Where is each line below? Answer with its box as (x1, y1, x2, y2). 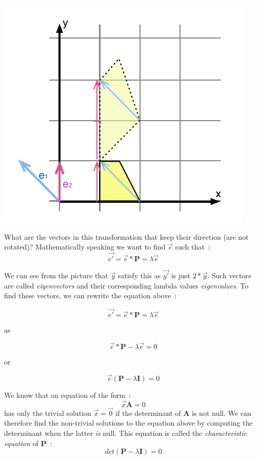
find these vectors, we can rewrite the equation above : (4, 290, 177, 301)
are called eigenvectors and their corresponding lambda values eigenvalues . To (4, 280, 249, 291)
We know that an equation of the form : (4, 389, 131, 400)
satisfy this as (117, 270, 161, 281)
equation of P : (4, 437, 52, 448)
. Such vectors (207, 270, 251, 281)
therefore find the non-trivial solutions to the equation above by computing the (4, 417, 253, 428)
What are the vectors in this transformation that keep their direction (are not (4, 231, 249, 242)
